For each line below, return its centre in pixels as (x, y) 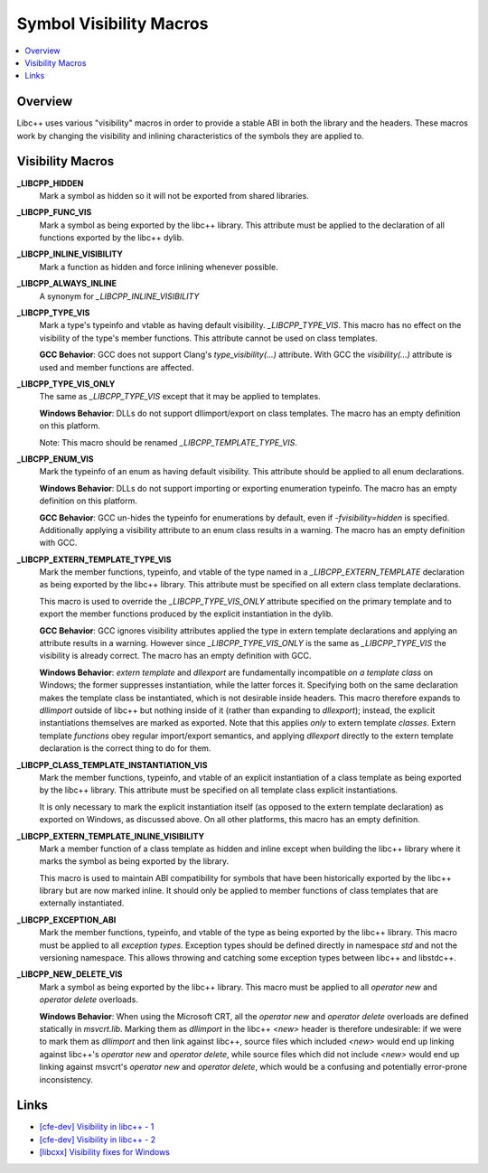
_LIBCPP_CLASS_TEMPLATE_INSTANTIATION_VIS (112, 765)
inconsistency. (66, 1079)
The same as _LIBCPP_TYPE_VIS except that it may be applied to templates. (180, 397)
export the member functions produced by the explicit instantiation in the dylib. (186, 614)
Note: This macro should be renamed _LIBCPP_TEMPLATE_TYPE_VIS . (169, 442)
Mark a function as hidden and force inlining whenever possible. (159, 267)
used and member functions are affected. (117, 367)
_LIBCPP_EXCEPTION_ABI (66, 920)
